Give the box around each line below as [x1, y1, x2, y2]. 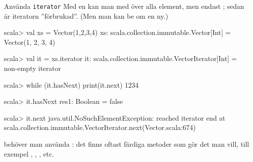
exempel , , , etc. [4, 148, 54, 159]
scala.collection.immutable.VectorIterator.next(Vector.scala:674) [4, 122, 196, 132]
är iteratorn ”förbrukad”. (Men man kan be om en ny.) [4, 10, 169, 21]
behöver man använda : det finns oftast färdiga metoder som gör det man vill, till [4, 139, 249, 149]
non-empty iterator [4, 63, 61, 73]
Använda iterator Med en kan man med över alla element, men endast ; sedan [4, 1, 244, 11]
